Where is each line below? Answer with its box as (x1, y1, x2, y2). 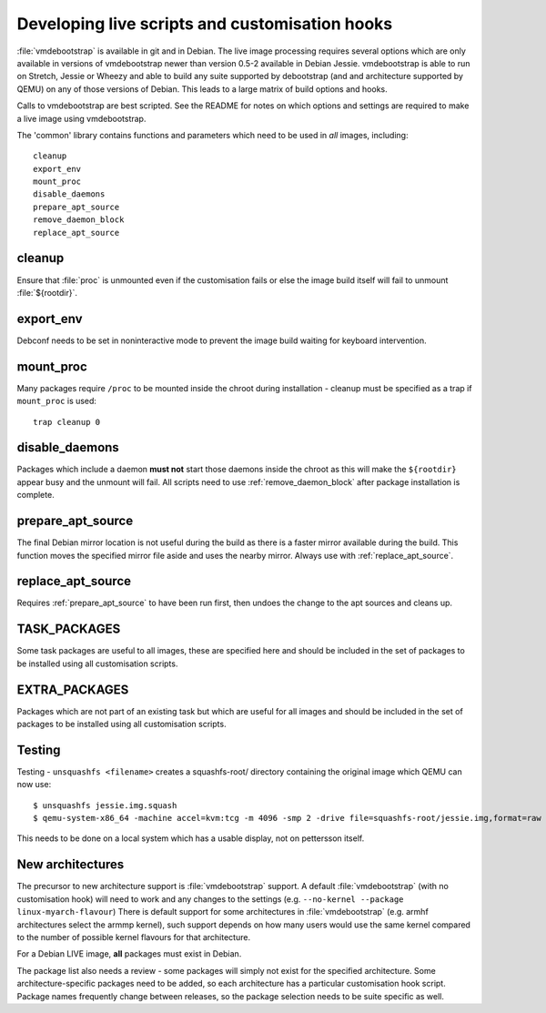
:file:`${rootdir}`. (16, 287, 77, 298)
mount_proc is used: (16, 396, 97, 407)
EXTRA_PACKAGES (16, 682, 129, 697)
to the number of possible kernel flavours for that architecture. (16, 931, 250, 942)
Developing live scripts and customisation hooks (16, 14, 393, 34)
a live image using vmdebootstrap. (16, 113, 147, 124)
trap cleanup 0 (33, 417, 101, 427)
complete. (16, 490, 55, 501)
